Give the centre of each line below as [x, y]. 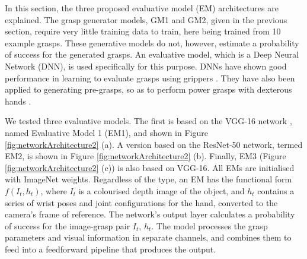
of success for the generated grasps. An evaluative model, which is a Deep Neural [152, 54]
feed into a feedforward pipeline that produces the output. [111, 249]
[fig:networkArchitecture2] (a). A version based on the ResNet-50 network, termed [154, 144]
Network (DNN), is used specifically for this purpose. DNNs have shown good [146, 66]
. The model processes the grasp [210, 225]
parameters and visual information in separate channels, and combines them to [148, 237]
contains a [276, 190]
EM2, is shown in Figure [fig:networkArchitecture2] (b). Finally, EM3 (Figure [145, 156]
